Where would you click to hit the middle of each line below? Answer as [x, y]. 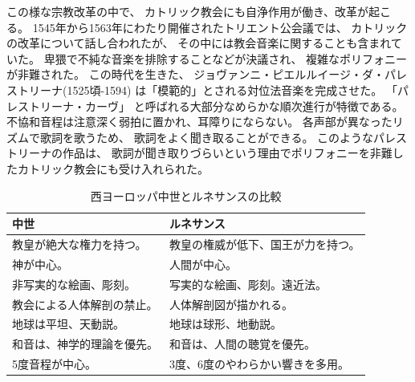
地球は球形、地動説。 [226, 324]
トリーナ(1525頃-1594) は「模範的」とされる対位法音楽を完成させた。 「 [207, 89]
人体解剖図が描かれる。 [231, 304]
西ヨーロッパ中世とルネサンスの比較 [186, 195]
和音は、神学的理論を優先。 [85, 344]
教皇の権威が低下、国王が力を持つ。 [265, 244]
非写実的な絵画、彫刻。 [74, 284]
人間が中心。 [203, 264]
